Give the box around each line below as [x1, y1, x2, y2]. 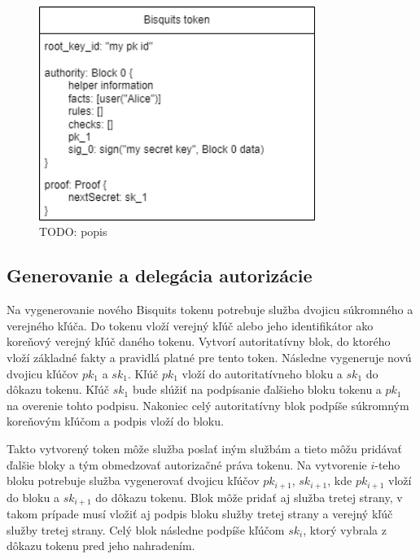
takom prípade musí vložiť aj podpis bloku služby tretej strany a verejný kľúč [7, 505, 393, 522]
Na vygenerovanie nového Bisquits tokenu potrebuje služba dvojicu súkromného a [7, 301, 413, 318]
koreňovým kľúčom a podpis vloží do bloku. [7, 413, 224, 430]
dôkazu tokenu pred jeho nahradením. [7, 537, 195, 554]
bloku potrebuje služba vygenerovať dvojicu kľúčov [7, 472, 260, 489]
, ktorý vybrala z [303, 521, 387, 538]
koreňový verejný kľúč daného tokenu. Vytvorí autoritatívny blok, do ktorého [7, 333, 391, 350]
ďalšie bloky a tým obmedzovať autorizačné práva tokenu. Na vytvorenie [7, 456, 367, 473]
